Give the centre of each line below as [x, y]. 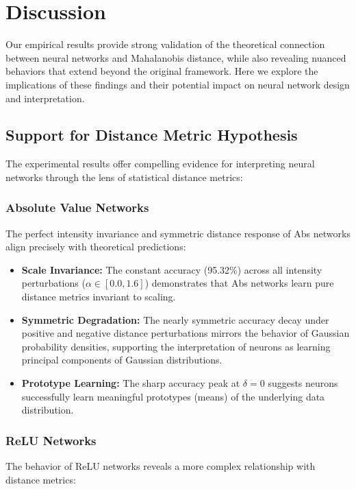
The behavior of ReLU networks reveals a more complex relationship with [161, 466]
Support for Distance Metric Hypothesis [152, 135]
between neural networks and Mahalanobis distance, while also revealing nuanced [176, 57]
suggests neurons [303, 383]
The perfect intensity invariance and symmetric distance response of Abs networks [178, 233]
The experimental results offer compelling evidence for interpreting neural [160, 164]
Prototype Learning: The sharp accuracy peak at [131, 383]
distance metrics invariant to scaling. [99, 297]
